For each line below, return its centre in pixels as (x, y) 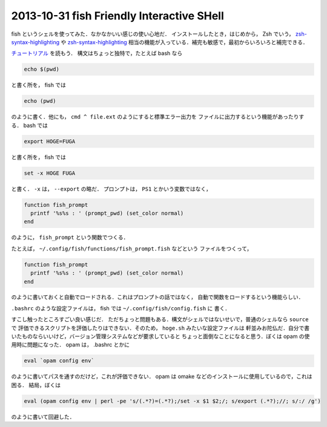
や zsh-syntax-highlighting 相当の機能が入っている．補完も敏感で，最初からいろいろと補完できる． (184, 42)
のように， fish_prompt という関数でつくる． (70, 237)
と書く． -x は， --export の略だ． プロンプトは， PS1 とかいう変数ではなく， (111, 189)
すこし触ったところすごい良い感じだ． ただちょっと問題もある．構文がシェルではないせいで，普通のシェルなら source (160, 319)
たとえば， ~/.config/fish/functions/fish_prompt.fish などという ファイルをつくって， (132, 249)
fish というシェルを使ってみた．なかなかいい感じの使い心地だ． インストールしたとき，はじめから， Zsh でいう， (153, 34)
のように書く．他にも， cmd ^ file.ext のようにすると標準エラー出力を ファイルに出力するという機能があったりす (158, 117)
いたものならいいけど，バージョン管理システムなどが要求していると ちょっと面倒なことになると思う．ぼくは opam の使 (160, 336)
